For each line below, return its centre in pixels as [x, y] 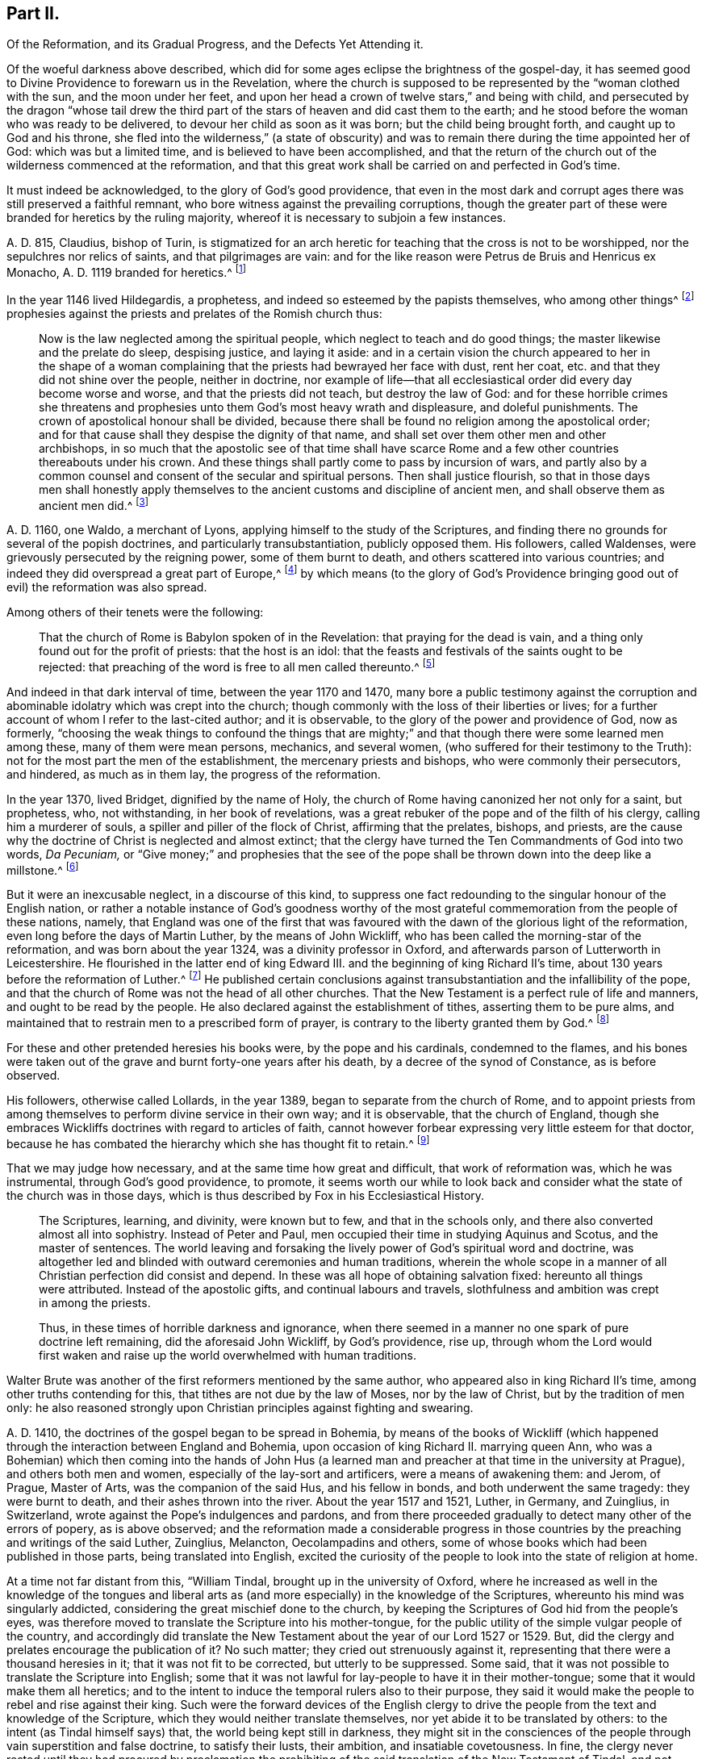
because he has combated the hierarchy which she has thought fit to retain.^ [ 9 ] [218, 1142]
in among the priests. [95, 1303]
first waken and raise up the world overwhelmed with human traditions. [228, 1356]
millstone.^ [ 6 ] [43, 869]
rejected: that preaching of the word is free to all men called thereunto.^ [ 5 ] [237, 666]
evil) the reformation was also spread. [107, 587]
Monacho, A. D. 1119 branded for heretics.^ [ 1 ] [127, 272]
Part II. [33, 13]
